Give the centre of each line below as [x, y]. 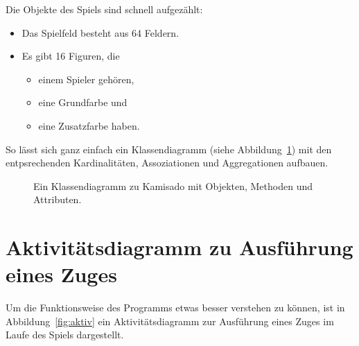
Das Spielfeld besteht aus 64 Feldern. [100, 32]
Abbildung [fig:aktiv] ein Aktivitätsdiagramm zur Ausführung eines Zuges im [170, 321]
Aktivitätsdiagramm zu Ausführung [179, 247]
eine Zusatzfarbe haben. [89, 125]
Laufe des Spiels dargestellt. [65, 335]
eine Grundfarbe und [83, 102]
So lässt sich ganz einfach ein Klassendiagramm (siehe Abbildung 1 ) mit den [169, 149]
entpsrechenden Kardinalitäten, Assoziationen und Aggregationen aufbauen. [167, 163]
